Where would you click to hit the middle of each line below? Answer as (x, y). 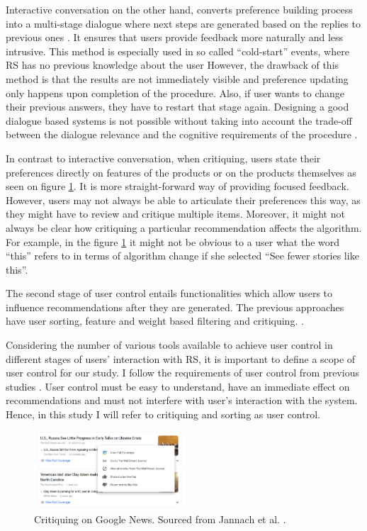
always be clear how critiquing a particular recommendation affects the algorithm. (184, 227)
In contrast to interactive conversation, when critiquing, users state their (163, 158)
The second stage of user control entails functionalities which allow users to (169, 293)
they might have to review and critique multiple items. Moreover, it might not (175, 214)
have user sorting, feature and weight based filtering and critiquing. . (155, 321)
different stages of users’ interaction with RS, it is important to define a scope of (181, 358)
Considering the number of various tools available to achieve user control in (169, 345)
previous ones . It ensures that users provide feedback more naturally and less (175, 37)
